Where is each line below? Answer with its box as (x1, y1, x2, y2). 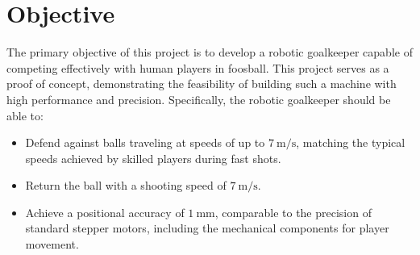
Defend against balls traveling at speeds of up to (25, 134, 265, 151)
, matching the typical (296, 134, 405, 151)
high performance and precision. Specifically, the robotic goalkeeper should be (6, 90, 391, 107)
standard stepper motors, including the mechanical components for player (25, 219, 389, 236)
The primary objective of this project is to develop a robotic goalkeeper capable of (6, 44, 413, 61)
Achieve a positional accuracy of (25, 203, 185, 220)
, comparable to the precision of (214, 203, 372, 220)
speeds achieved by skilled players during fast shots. (25, 149, 281, 166)
